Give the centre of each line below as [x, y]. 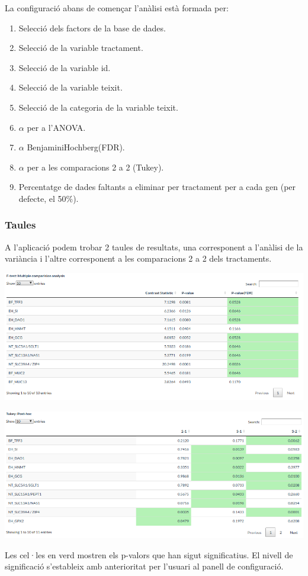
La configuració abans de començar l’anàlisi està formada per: [117, 8]
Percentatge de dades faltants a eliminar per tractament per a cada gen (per [157, 187]
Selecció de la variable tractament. [81, 48]
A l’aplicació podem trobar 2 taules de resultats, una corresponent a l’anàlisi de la [154, 247]
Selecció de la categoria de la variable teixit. [98, 107]
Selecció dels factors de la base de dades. [92, 28]
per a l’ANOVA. [56, 127]
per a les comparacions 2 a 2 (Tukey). [95, 167]
